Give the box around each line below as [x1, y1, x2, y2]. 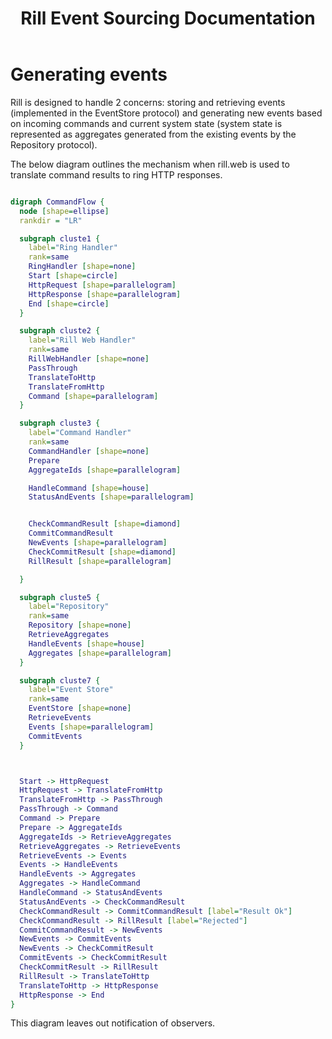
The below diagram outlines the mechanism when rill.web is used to [10, 158, 290, 170]
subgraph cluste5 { [19, 592, 101, 602]
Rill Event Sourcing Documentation [20, 7, 316, 30]
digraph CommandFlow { [10, 197, 105, 207]
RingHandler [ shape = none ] [28, 262, 137, 272]
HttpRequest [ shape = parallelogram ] [28, 280, 177, 290]
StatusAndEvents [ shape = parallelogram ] [28, 492, 195, 502]
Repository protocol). [10, 138, 98, 151]
